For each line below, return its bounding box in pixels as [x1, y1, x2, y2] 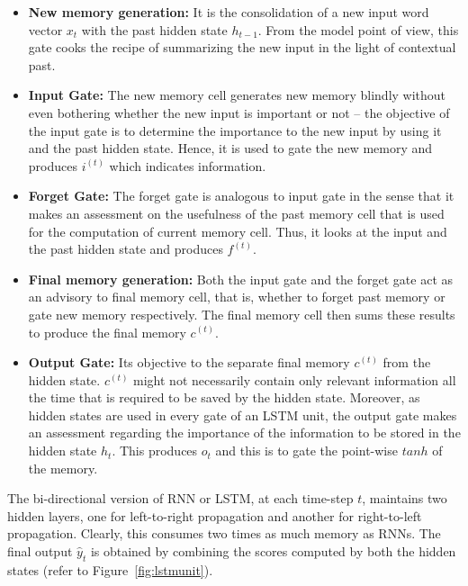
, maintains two [362, 489, 447, 508]
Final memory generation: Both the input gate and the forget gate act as [28, 269, 454, 288]
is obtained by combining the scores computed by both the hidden [90, 542, 456, 561]
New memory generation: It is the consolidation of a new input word [28, 3, 429, 21]
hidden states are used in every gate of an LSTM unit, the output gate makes [28, 405, 457, 424]
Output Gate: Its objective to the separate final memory [28, 353, 350, 372]
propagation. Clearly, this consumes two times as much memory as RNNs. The [7, 524, 441, 543]
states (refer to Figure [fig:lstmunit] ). [7, 560, 213, 579]
